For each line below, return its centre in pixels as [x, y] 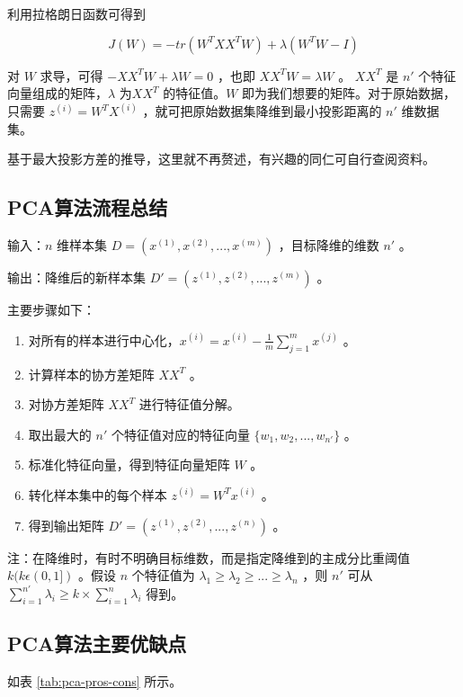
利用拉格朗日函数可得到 [76, 13]
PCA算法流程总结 [88, 207]
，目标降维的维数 [329, 245]
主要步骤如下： [51, 310]
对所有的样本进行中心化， [104, 340]
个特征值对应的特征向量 [180, 434]
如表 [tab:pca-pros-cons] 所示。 [95, 681]
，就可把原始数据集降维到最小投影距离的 [262, 111]
